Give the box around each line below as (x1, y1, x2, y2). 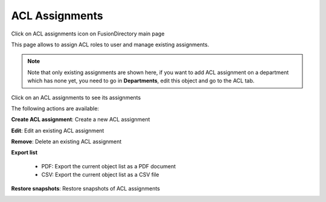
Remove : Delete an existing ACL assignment (11, 138, 122, 145)
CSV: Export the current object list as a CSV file (41, 171, 159, 179)
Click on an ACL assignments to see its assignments (11, 94, 141, 101)
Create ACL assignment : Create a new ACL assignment (11, 116, 150, 123)
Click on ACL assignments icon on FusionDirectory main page (11, 30, 165, 37)
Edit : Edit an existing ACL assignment (11, 127, 104, 134)
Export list (11, 149, 38, 156)
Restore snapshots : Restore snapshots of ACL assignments (11, 185, 160, 192)
